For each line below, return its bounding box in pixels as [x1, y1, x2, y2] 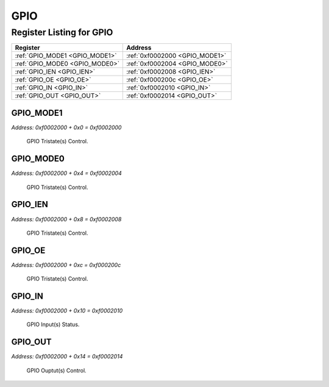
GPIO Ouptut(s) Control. [26, 366, 87, 374]
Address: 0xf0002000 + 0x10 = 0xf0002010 [11, 307, 123, 314]
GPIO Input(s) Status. [26, 321, 80, 328]
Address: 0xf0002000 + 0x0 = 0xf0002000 [11, 124, 122, 131]
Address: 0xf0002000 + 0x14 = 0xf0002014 [11, 353, 123, 360]
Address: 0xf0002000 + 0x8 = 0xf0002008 [11, 215, 122, 222]
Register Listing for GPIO [11, 27, 113, 38]
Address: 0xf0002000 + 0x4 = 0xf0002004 [11, 169, 122, 177]
